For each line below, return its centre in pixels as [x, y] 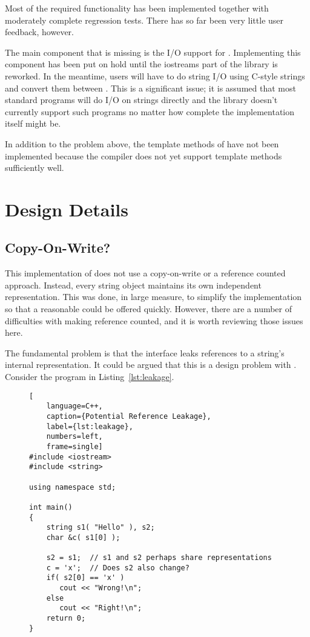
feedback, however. [39, 32]
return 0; [66, 619]
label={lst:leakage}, [90, 426]
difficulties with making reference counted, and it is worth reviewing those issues [154, 320]
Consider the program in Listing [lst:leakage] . [90, 377]
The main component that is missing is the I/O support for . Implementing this [153, 52]
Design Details [67, 209]
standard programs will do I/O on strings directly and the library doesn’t [141, 100]
